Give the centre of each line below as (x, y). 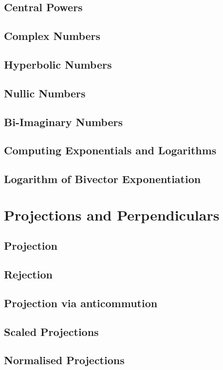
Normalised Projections (64, 360)
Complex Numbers (52, 36)
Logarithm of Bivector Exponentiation (102, 179)
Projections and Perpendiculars (112, 214)
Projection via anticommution (81, 303)
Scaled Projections (51, 331)
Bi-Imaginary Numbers (64, 121)
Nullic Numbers (45, 93)
